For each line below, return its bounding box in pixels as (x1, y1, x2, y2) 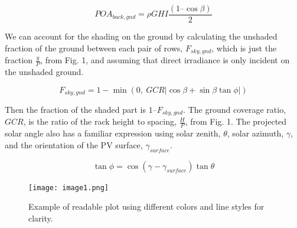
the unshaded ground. (5, 65, 84, 77)
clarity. (28, 211, 53, 224)
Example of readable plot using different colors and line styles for (28, 200, 265, 213)
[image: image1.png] (28, 183, 109, 192)
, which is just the (211, 41, 277, 54)
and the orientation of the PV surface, (5, 138, 143, 151)
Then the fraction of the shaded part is (5, 103, 146, 115)
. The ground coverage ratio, (183, 103, 286, 115)
